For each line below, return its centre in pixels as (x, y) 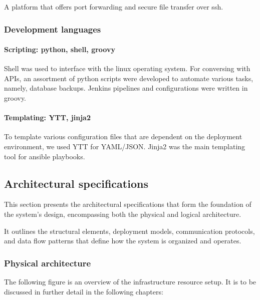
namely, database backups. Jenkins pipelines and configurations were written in (126, 88)
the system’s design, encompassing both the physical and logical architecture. (123, 214)
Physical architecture (48, 263)
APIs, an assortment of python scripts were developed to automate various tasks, (129, 78)
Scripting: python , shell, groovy (60, 49)
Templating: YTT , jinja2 (47, 117)
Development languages (53, 29)
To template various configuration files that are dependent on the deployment (123, 136)
